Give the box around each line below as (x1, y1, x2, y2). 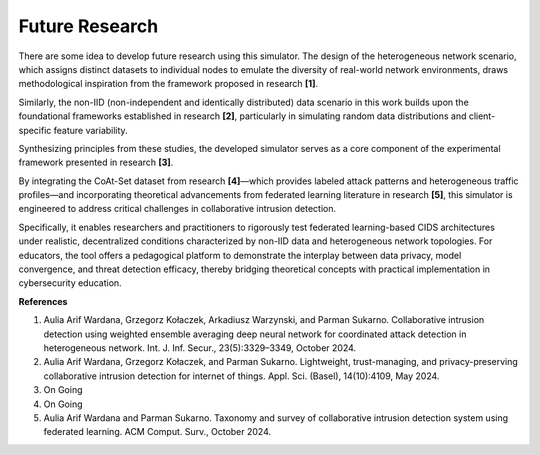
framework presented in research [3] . (18, 156, 174, 169)
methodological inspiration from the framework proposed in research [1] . (18, 78, 319, 90)
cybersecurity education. (18, 277, 122, 289)
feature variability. (53, 124, 129, 136)
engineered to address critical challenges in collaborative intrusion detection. (18, 203, 337, 215)
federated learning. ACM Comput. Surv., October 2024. (43, 426, 272, 438)
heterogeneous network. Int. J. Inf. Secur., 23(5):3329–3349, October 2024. (43, 341, 357, 354)
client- (468, 110, 496, 122)
